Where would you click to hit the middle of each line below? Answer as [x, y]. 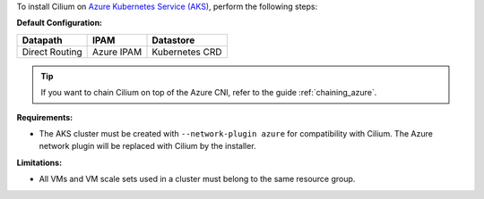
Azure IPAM [117, 52]
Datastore [173, 40]
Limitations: [39, 162]
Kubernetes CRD [187, 52]
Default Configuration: [60, 23]
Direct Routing [52, 52]
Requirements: [45, 117]
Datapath [42, 40]
